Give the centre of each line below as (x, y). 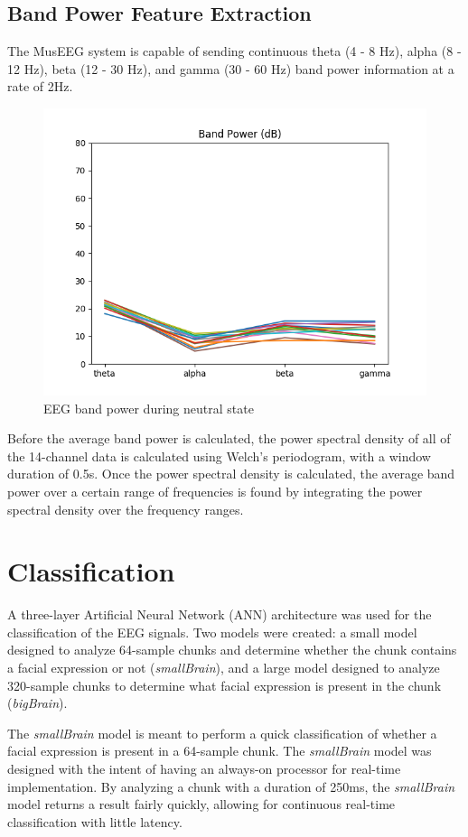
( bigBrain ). (37, 703)
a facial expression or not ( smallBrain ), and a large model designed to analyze (224, 668)
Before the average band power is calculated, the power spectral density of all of (229, 438)
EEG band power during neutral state (149, 408)
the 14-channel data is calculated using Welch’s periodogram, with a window (219, 456)
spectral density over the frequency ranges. (126, 509)
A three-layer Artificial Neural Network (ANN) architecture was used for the (220, 614)
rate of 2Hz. (40, 86)
